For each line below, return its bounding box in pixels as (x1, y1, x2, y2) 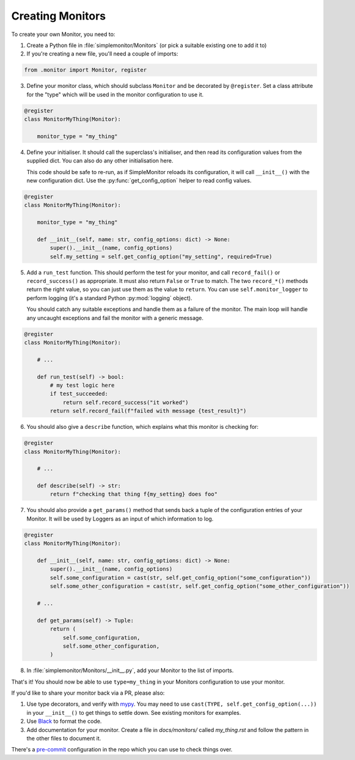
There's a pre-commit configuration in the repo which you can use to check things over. (11, 746, 233, 753)
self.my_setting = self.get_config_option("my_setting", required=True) (49, 253, 273, 260)
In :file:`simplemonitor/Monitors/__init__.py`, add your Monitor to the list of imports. (26, 667, 234, 674)
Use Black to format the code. (26, 718, 102, 725)
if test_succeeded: (49, 390, 108, 397)
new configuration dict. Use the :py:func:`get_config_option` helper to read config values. (26, 177, 252, 184)
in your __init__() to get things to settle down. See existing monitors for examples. (26, 709, 241, 716)
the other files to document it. (26, 735, 101, 742)
